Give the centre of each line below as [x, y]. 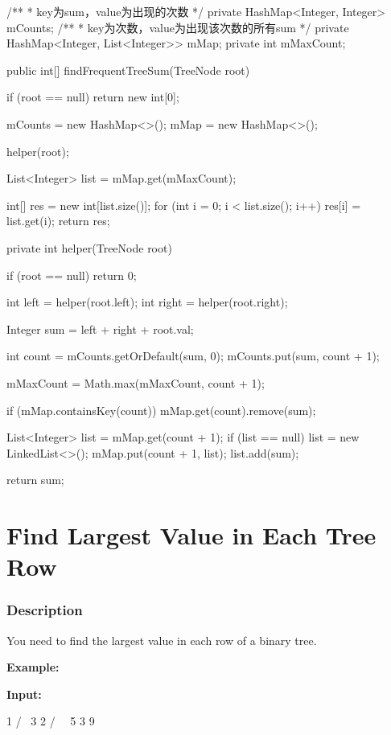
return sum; [35, 480]
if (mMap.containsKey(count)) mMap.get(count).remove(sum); [161, 410]
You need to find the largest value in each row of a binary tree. [162, 640]
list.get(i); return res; [58, 221]
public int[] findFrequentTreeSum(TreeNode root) [128, 70]
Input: [24, 694]
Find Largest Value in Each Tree [191, 535]
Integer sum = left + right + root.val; [100, 328]
